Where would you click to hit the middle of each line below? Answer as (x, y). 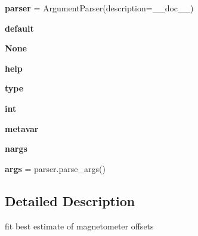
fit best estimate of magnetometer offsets (79, 226)
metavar (22, 128)
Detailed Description (70, 200)
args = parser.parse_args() (55, 168)
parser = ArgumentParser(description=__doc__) (99, 8)
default (19, 28)
